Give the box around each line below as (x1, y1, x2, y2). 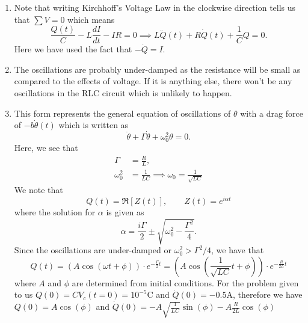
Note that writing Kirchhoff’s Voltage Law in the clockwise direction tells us (14, 1, 296, 13)
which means (67, 13, 115, 25)
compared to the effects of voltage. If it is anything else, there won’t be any (14, 75, 292, 87)
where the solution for (14, 206, 96, 218)
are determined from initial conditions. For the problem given (72, 276, 299, 289)
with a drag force (240, 106, 303, 119)
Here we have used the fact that (14, 43, 132, 55)
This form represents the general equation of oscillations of (14, 106, 231, 119)
